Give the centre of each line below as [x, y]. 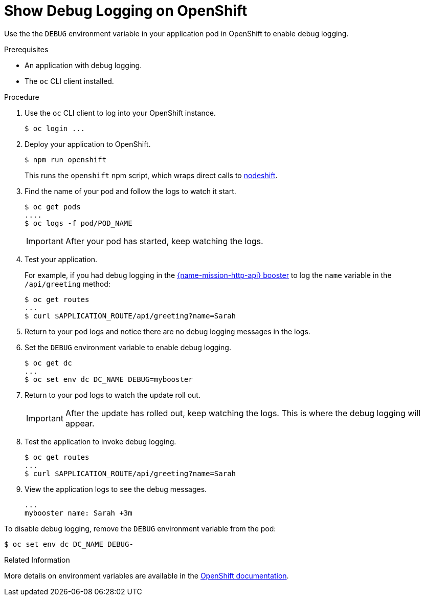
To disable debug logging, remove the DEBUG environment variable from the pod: [140, 528]
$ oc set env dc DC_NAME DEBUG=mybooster [109, 379]
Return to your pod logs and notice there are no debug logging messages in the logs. [168, 331]
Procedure [22, 97]
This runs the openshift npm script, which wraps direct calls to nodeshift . [151, 175]
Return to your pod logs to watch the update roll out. [113, 395]
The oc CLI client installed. [69, 81]
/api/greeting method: [68, 284]
